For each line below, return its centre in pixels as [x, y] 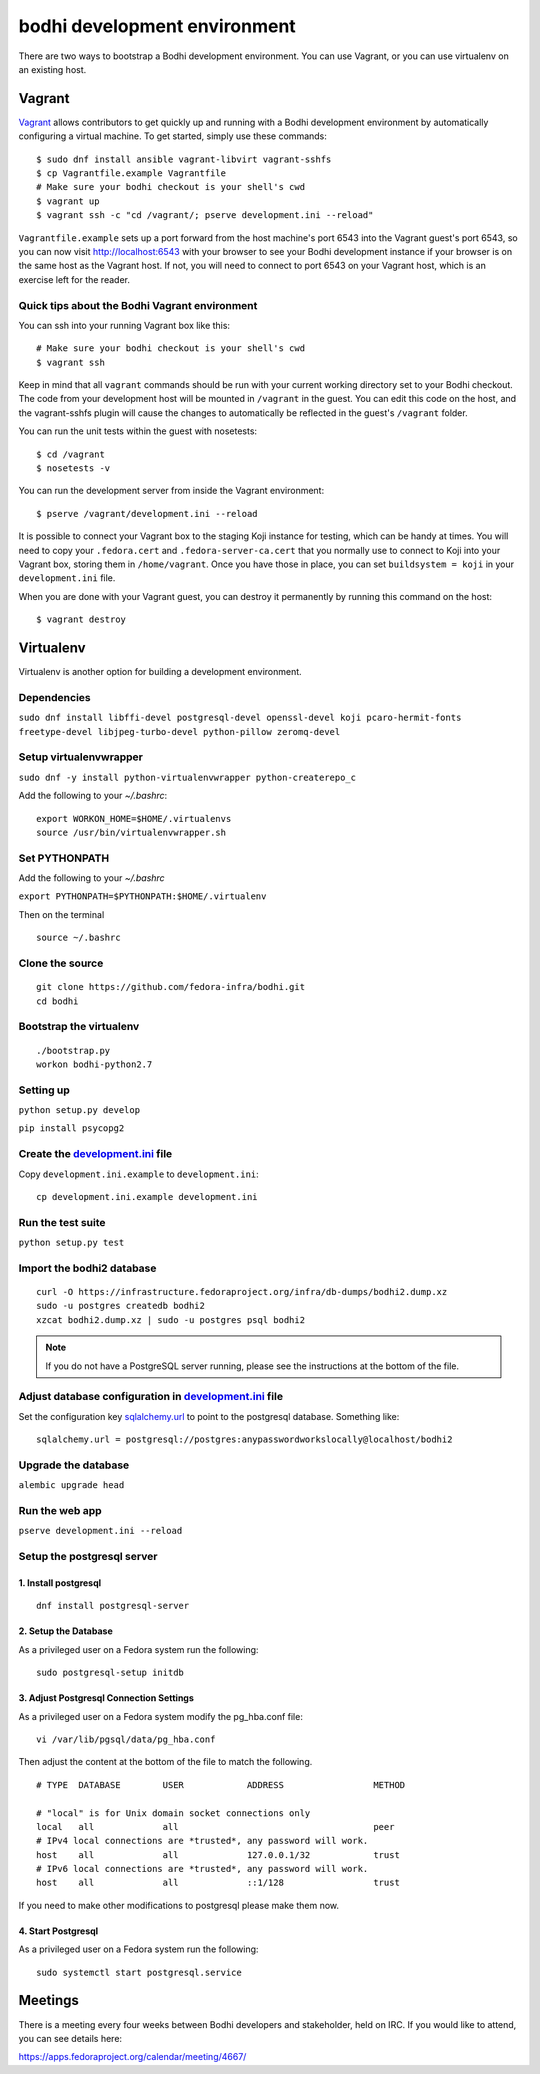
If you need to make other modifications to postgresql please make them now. [179, 1905]
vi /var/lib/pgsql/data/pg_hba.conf [126, 1739]
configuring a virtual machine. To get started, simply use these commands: [172, 136]
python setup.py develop [79, 1110]
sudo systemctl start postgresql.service [139, 1972]
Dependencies [55, 697]
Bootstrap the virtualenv [79, 1027]
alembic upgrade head [71, 1485]
